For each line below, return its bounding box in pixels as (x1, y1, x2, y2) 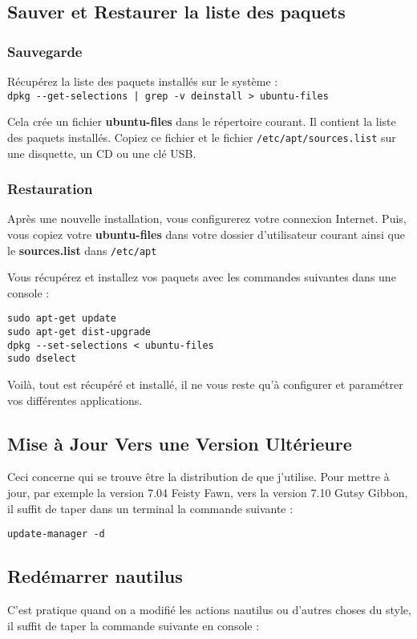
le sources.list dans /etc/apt (7, 241, 157, 258)
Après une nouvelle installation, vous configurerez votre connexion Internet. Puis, (7, 210, 407, 227)
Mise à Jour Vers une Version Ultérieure (7, 431, 352, 455)
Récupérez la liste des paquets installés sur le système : (7, 73, 278, 89)
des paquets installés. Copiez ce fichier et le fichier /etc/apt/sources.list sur (7, 128, 396, 145)
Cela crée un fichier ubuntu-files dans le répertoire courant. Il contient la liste (7, 113, 396, 130)
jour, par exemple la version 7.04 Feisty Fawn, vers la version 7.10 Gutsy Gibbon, (7, 483, 408, 500)
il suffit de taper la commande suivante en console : (7, 617, 260, 633)
